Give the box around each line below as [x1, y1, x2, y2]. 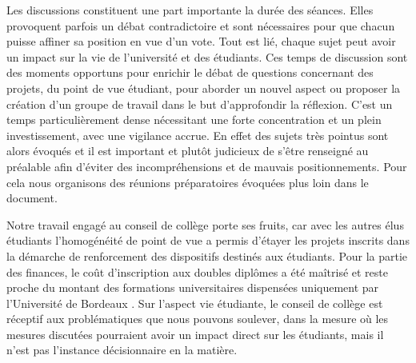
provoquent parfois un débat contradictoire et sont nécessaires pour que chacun [6, 17, 395, 34]
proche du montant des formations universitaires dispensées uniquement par [6, 279, 379, 296]
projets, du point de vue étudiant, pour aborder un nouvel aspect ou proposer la [6, 79, 401, 96]
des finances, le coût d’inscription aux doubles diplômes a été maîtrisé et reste [6, 263, 389, 280]
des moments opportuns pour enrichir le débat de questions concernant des [6, 64, 374, 81]
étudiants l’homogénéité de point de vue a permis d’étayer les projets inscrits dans [6, 232, 410, 249]
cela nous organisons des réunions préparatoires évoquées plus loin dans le [6, 174, 369, 190]
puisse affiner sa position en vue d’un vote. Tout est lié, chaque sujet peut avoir [6, 33, 396, 50]
